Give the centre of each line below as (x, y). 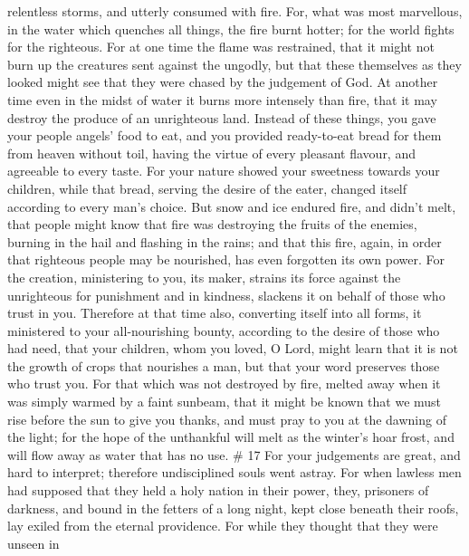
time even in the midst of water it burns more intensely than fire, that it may (222, 99)
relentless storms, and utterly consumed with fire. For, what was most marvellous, (235, 11)
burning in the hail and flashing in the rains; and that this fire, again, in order (225, 241)
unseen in (33, 543)
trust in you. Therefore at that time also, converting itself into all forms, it (215, 313)
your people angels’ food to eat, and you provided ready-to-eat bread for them (225, 135)
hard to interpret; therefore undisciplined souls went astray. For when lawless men (234, 472)
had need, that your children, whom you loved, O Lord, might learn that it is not (233, 348)
